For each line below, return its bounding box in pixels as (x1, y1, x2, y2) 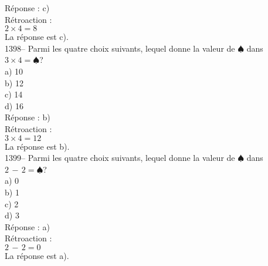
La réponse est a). (5, 249, 69, 261)
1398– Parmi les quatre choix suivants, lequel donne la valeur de (5, 42, 235, 54)
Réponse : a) (5, 220, 50, 233)
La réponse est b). (5, 140, 70, 152)
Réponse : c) (5, 2, 50, 14)
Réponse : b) (5, 111, 50, 123)
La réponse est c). (5, 31, 69, 43)
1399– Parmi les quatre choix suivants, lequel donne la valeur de (5, 151, 235, 164)
